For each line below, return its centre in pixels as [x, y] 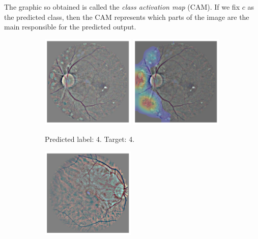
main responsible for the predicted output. [70, 27]
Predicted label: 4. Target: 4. [90, 139]
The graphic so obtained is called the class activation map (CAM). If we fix [122, 7]
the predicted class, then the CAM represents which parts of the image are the [127, 17]
